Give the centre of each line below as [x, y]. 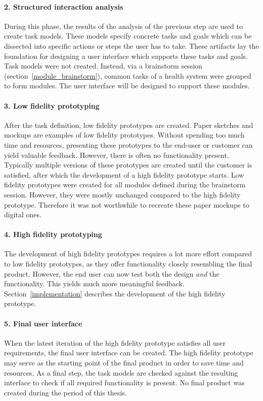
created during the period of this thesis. [65, 392]
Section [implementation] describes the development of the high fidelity [115, 293]
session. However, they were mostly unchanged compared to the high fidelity [122, 194]
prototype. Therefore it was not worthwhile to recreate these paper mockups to [127, 204]
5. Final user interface [43, 323]
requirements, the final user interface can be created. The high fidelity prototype [129, 353]
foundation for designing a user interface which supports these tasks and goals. [126, 56]
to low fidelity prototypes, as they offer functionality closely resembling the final [128, 264]
